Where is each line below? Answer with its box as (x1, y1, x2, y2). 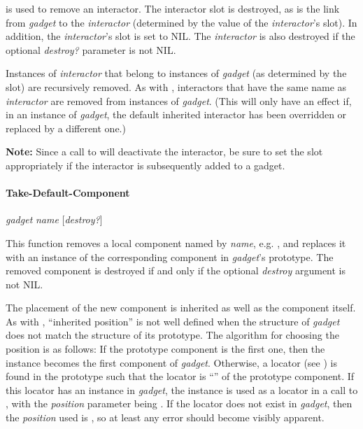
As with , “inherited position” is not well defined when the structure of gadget (6, 314, 340, 328)
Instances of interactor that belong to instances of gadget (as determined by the (6, 66, 347, 80)
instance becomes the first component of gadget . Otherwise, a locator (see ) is (6, 355, 337, 370)
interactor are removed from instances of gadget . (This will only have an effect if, (6, 93, 352, 108)
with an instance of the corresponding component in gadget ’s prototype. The (6, 249, 334, 264)
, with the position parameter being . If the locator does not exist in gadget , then (6, 396, 353, 411)
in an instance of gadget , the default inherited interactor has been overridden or (6, 107, 347, 122)
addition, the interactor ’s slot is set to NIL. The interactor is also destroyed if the (6, 29, 355, 43)
